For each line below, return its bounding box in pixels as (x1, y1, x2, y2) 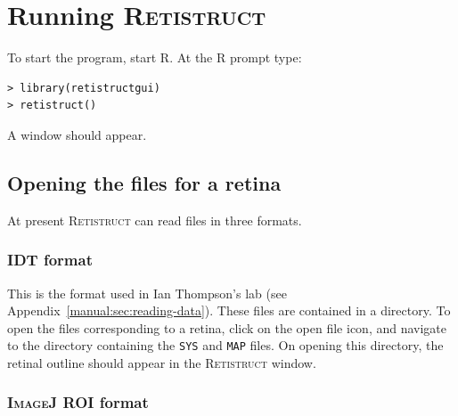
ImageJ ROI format (7, 391, 149, 413)
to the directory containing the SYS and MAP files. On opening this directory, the (7, 336, 444, 355)
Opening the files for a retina (7, 168, 282, 196)
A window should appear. (7, 125, 147, 143)
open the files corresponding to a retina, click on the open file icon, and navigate (7, 318, 447, 337)
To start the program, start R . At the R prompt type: (7, 48, 302, 67)
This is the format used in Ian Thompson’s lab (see (7, 283, 287, 302)
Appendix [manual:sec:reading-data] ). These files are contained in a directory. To (7, 301, 451, 320)
